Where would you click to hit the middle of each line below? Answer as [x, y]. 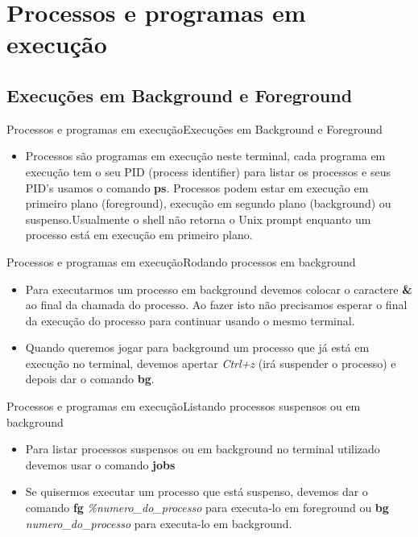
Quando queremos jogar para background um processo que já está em [197, 347]
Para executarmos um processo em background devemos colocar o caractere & [219, 289]
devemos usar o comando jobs [100, 464]
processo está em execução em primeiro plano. [139, 235]
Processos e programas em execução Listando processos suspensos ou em [184, 406]
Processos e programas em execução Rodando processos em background [181, 261]
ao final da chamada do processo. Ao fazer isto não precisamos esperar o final [216, 305]
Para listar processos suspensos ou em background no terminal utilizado [203, 449]
